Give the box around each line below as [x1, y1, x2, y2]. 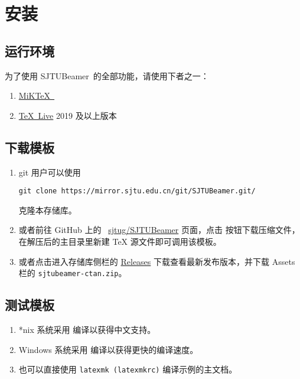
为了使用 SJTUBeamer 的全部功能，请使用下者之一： [5, 69, 209, 82]
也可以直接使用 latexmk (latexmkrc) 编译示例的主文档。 [18, 363, 237, 375]
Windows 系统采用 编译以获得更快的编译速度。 [18, 343, 198, 355]
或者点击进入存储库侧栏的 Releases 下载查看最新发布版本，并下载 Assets [18, 255, 295, 267]
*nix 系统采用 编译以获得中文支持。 [18, 323, 156, 336]
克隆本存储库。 [18, 203, 77, 216]
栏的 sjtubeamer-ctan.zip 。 [18, 267, 127, 279]
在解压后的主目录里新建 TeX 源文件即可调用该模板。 [18, 235, 221, 247]
